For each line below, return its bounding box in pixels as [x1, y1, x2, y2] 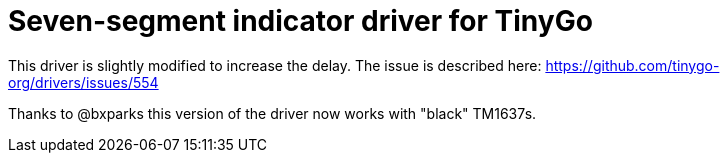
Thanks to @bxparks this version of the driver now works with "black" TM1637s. [8, 104, 537, 122]
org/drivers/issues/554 [8, 73, 159, 91]
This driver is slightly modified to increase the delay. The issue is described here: [8, 56, 542, 74]
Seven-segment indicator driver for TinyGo [8, 4, 593, 38]
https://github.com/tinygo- [545, 56, 720, 74]
